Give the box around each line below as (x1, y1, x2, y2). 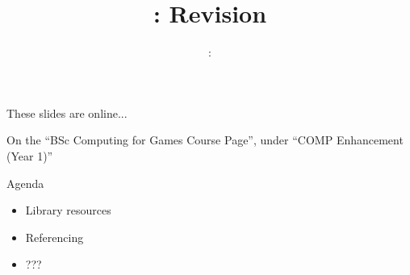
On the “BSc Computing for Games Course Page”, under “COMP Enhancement (6, 131, 404, 148)
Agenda (6, 174, 44, 191)
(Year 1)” (6, 147, 53, 164)
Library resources (25, 202, 111, 219)
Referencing (25, 228, 84, 245)
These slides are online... (6, 104, 128, 121)
